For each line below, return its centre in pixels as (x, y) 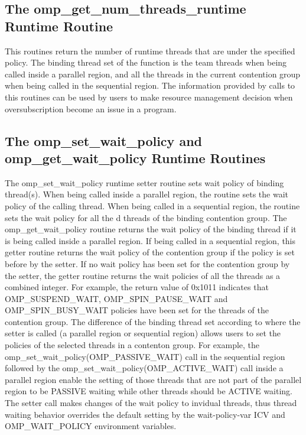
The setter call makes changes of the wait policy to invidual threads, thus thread (151, 403)
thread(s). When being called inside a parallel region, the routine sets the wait (147, 194)
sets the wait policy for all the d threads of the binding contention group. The (146, 217)
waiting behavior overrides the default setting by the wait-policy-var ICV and (145, 414)
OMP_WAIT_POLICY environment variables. (91, 426)
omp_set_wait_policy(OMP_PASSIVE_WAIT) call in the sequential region (145, 356)
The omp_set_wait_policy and (103, 140)
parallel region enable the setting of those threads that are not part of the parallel (153, 379)
